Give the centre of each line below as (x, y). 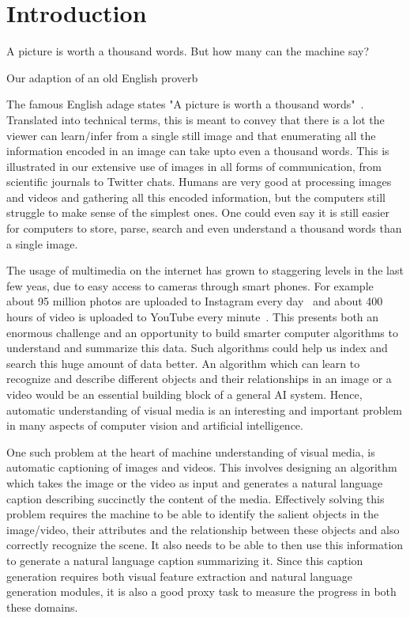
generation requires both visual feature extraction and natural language (179, 576)
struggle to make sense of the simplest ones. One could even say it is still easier (198, 212)
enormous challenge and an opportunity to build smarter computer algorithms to (202, 332)
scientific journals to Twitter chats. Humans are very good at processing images (199, 182)
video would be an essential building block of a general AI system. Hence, (184, 394)
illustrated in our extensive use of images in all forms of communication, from (194, 166)
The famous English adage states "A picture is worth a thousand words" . (185, 104)
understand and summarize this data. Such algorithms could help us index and (197, 348)
